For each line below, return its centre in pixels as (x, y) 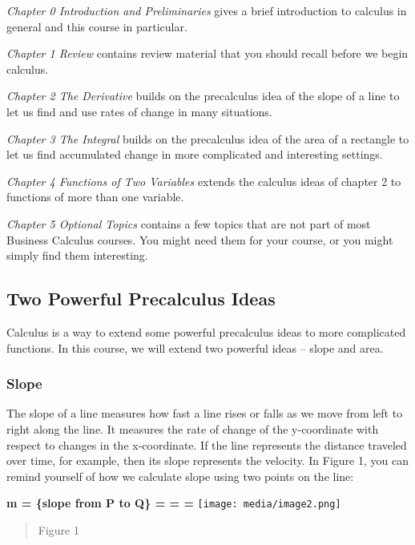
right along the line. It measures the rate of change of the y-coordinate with (193, 428)
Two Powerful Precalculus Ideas (141, 299)
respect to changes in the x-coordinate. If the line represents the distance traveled (207, 444)
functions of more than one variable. (95, 197)
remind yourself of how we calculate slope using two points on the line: (180, 476)
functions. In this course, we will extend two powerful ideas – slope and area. (195, 347)
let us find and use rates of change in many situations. (139, 111)
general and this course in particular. (97, 26)
